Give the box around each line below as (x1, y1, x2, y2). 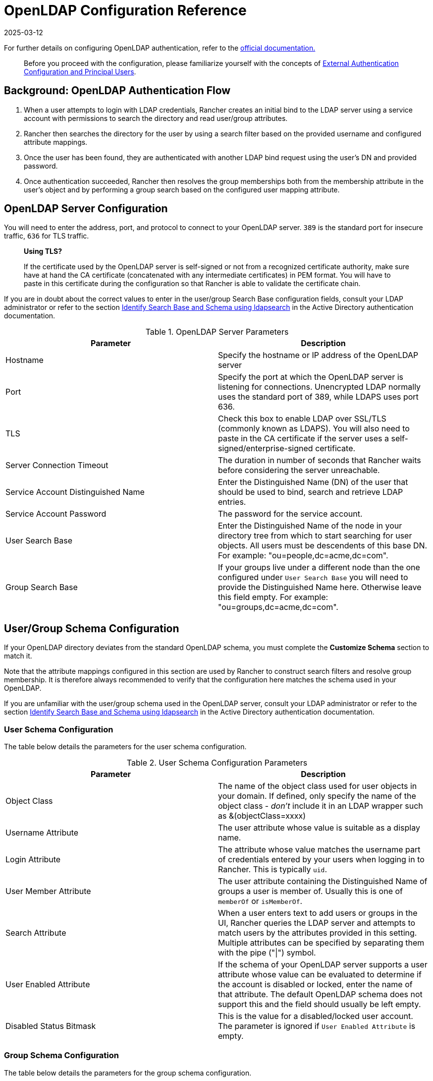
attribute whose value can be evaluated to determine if (218, 969, 422, 980)
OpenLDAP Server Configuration (4, 202, 168, 215)
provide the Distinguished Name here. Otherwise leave (218, 582, 422, 593)
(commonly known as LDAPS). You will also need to (218, 423, 410, 434)
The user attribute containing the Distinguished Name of (218, 876, 428, 887)
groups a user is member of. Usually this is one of (218, 886, 403, 897)
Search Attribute (5, 928, 66, 938)
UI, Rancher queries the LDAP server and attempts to (218, 918, 416, 928)
